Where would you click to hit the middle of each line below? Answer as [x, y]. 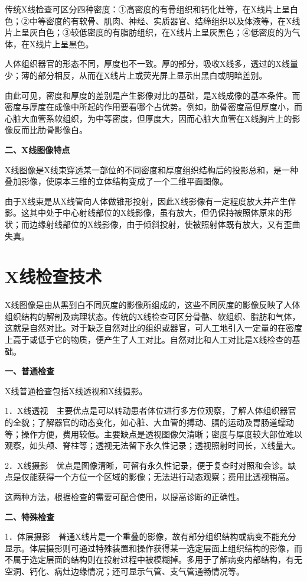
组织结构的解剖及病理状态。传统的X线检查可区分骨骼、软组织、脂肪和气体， [153, 316]
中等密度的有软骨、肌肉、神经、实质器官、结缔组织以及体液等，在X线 [165, 20]
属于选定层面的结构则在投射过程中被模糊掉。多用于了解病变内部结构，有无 [157, 559]
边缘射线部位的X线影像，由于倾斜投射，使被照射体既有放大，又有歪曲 [165, 224]
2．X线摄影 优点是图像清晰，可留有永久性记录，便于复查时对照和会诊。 [146, 465]
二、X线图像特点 [37, 149]
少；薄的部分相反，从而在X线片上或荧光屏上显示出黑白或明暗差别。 [136, 75]
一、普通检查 [30, 371]
